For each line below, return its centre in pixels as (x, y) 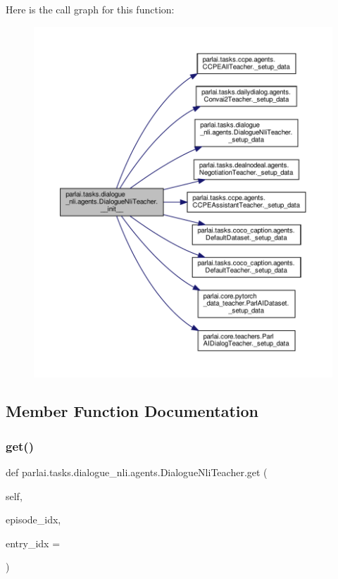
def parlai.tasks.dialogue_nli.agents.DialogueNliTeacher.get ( (137, 472)
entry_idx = (33, 543)
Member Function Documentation (132, 411)
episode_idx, (33, 519)
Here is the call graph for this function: (90, 9)
